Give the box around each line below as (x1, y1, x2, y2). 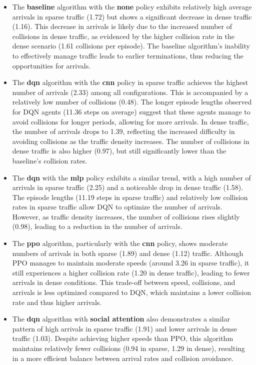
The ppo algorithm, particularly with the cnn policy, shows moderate (12, 238, 228, 248)
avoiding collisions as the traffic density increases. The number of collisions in (12, 135, 249, 146)
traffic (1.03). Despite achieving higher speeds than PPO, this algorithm (12, 333, 233, 343)
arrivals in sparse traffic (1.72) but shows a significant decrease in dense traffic (12, 11, 252, 21)
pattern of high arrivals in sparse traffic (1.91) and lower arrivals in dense (12, 323, 237, 333)
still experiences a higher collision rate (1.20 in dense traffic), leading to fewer (12, 267, 250, 277)
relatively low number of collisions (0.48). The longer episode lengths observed (12, 96, 252, 107)
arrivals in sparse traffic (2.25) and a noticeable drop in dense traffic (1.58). (12, 182, 243, 192)
